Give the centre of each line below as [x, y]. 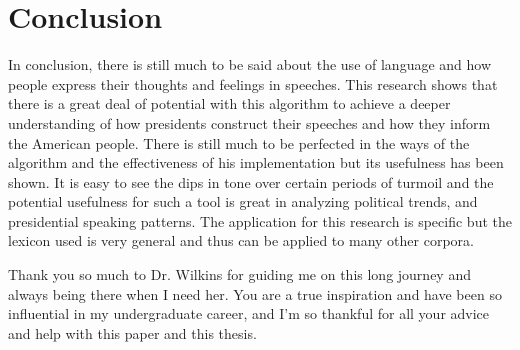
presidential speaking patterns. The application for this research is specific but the [260, 220]
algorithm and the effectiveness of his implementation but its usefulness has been [256, 162]
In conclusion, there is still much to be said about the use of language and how [250, 64]
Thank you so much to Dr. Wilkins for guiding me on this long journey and [239, 274]
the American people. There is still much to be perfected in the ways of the [239, 142]
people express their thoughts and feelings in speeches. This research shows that [253, 83]
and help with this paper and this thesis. [132, 332]
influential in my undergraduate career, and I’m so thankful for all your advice [249, 313]
